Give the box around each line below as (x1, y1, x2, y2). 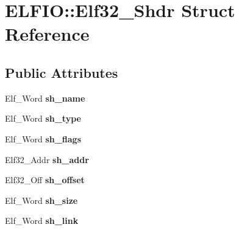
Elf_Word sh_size (5, 193, 78, 206)
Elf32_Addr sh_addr (5, 153, 89, 166)
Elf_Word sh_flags (5, 132, 82, 145)
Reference (5, 21, 90, 46)
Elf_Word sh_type (5, 112, 81, 125)
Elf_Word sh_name (5, 91, 85, 104)
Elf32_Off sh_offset (5, 173, 85, 186)
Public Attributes (5, 63, 118, 82)
